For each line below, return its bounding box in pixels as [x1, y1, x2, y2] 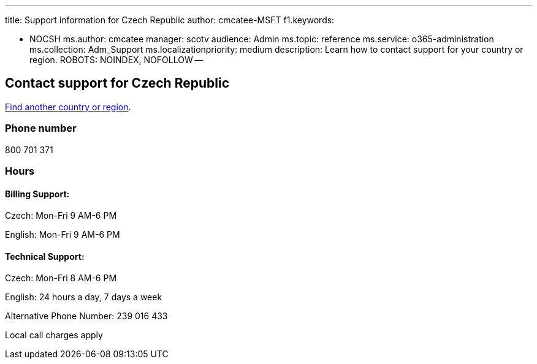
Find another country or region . [5, 101, 131, 112]
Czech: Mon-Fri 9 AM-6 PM [5, 210, 117, 221]
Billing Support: [5, 188, 70, 199]
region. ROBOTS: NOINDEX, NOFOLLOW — [29, 55, 204, 65]
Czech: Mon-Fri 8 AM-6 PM [5, 273, 117, 284]
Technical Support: [5, 251, 85, 262]
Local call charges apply [5, 330, 103, 341]
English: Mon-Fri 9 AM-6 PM [5, 229, 120, 240]
